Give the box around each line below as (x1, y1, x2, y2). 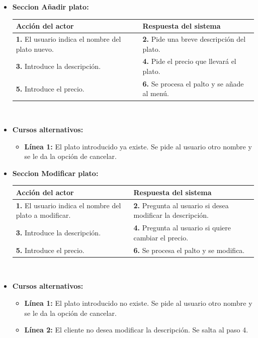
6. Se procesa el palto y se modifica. (133, 244, 245, 255)
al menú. (142, 88, 169, 99)
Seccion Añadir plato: (12, 2, 89, 12)
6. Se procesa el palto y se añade (142, 78, 244, 89)
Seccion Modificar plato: (12, 167, 99, 178)
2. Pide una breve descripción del (142, 33, 246, 44)
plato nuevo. (16, 43, 54, 54)
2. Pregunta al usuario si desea (133, 200, 229, 210)
